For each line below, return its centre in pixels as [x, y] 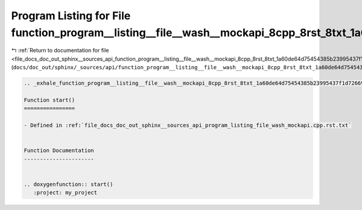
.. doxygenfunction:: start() [68, 184]
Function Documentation [59, 151]
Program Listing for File [71, 16]
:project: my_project [65, 193]
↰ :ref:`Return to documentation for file [60, 51]
